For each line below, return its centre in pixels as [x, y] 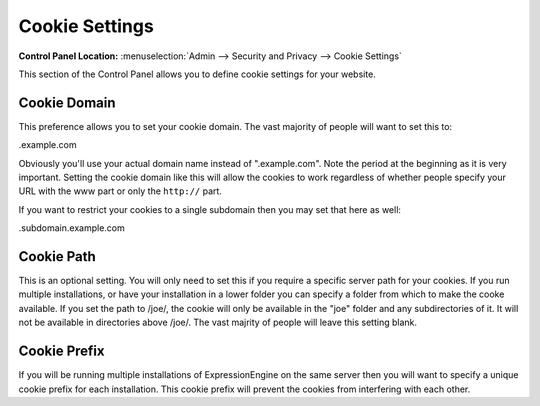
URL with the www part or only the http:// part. [120, 191]
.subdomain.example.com [71, 228]
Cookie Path [57, 256]
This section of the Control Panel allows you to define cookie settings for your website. [197, 74]
